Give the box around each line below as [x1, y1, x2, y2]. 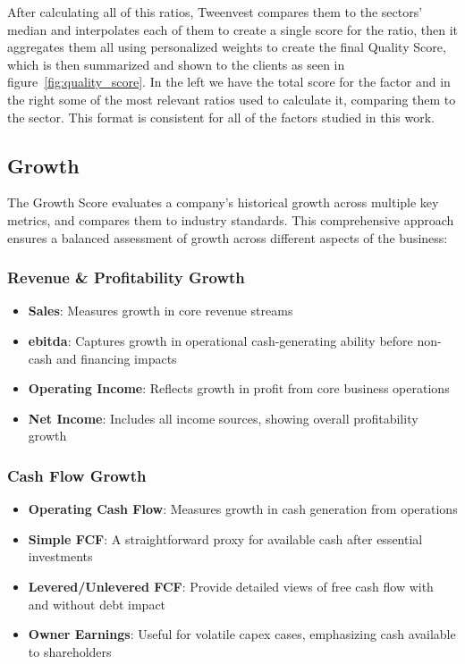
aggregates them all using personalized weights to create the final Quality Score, [7, 38, 446, 56]
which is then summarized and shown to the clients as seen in [7, 55, 345, 73]
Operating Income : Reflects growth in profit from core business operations [28, 379, 450, 398]
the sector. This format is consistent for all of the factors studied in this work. [7, 107, 435, 126]
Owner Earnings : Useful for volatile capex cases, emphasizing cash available [28, 625, 456, 643]
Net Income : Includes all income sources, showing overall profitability [28, 408, 418, 427]
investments [28, 547, 93, 566]
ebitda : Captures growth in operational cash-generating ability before [28, 331, 413, 349]
